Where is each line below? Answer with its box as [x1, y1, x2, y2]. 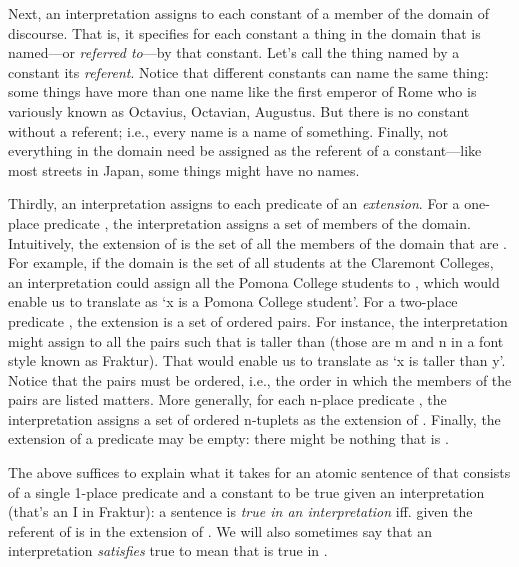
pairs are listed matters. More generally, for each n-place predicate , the [8, 389, 447, 410]
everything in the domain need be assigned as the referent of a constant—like [8, 140, 482, 161]
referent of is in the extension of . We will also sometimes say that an [8, 520, 432, 541]
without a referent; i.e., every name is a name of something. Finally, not [8, 120, 449, 141]
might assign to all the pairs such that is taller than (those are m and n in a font [8, 330, 504, 351]
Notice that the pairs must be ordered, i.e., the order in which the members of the [8, 369, 512, 390]
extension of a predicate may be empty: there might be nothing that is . [8, 428, 449, 449]
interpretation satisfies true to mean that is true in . [8, 540, 328, 561]
